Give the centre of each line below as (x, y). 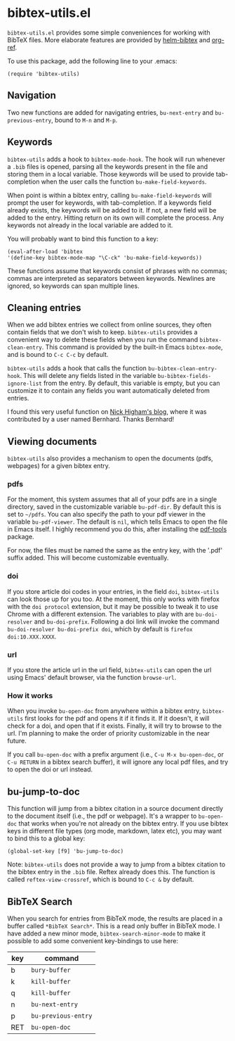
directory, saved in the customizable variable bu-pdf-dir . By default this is (114, 507)
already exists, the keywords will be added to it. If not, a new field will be (112, 210)
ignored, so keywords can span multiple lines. (73, 286)
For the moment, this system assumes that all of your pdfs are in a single (112, 499)
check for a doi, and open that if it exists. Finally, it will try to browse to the (115, 726)
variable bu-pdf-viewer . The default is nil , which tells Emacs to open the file (117, 522)
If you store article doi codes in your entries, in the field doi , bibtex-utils (113, 591)
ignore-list (25, 384)
